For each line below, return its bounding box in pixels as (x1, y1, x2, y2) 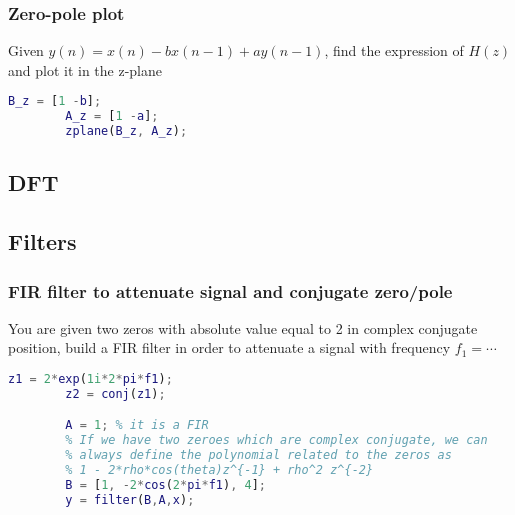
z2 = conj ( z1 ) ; (65, 386, 166, 401)
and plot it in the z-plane (8, 59, 163, 80)
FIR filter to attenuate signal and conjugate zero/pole (8, 278, 453, 303)
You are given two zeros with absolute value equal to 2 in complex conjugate (8, 317, 478, 338)
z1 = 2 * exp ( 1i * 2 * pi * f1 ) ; (8, 372, 173, 386)
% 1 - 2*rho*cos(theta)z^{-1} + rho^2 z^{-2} (65, 463, 374, 478)
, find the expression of (324, 40, 464, 61)
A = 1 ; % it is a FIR (65, 418, 209, 433)
